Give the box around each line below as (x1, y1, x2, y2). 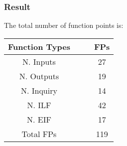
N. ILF (27, 99, 51, 111)
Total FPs (21, 128, 57, 140)
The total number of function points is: (4, 20, 124, 30)
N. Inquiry (20, 84, 57, 96)
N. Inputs (22, 55, 56, 67)
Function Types (8, 40, 70, 52)
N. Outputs (19, 70, 59, 82)
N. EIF (27, 113, 51, 125)
